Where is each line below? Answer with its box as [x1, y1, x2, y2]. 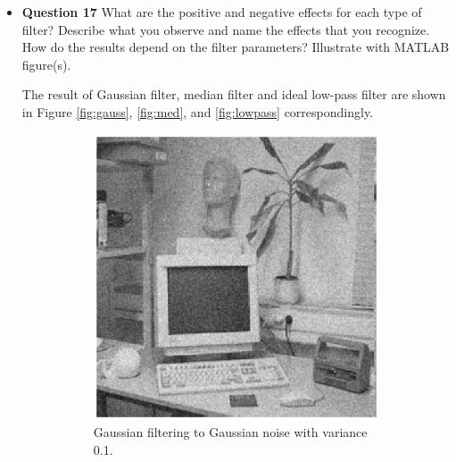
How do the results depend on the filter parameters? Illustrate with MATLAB [21, 38, 450, 56]
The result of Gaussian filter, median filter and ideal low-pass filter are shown [21, 85, 446, 104]
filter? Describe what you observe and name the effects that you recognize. [21, 20, 430, 38]
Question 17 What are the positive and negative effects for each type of [21, 3, 422, 21]
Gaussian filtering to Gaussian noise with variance [93, 423, 368, 441]
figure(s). [21, 55, 71, 73]
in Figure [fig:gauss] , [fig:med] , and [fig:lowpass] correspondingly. [21, 102, 374, 121]
